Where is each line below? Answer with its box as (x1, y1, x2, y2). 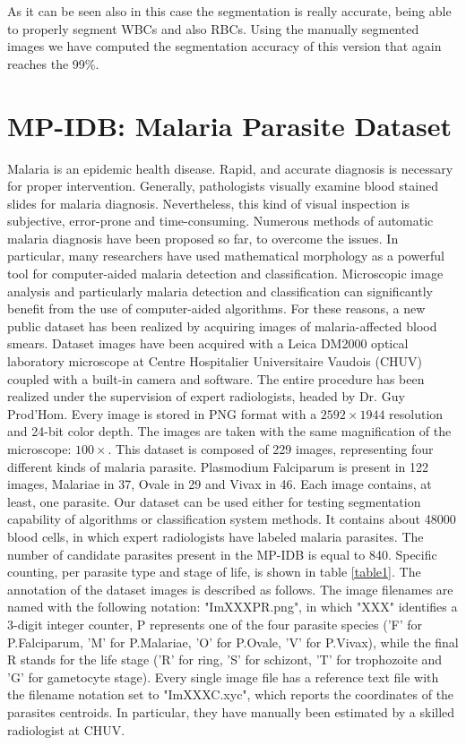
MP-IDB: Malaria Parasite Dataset (7, 107, 452, 143)
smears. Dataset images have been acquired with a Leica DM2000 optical (7, 334, 409, 353)
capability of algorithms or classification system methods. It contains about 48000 (7, 510, 456, 528)
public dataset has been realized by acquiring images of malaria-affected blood (7, 316, 437, 335)
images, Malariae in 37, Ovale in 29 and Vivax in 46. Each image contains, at (7, 475, 432, 493)
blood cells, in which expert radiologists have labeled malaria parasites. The (7, 527, 424, 545)
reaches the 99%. (7, 54, 99, 73)
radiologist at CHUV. (7, 720, 125, 739)
